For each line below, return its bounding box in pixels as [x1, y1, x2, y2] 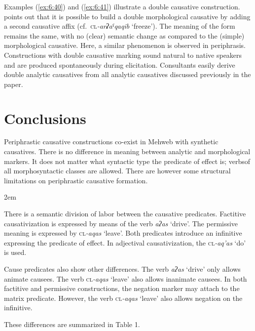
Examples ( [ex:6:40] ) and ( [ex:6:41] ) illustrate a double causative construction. [4, 1, 240, 11]
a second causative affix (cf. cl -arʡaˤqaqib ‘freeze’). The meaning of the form [4, 21, 235, 31]
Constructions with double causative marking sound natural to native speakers [4, 49, 242, 60]
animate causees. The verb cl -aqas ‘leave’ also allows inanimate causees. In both [4, 273, 247, 284]
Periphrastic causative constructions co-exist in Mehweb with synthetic [4, 136, 219, 147]
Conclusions [4, 108, 86, 128]
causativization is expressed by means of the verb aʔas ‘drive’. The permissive [4, 218, 238, 228]
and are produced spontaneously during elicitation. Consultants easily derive [4, 59, 235, 70]
